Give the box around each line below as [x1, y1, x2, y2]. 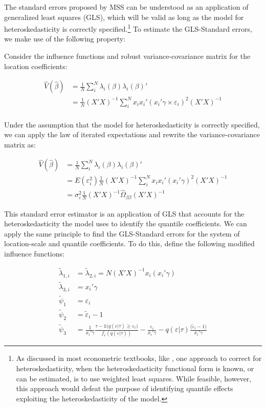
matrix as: [4, 139, 36, 149]
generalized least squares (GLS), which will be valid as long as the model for [4, 11, 244, 22]
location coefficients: [4, 60, 68, 71]
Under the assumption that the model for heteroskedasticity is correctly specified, [4, 119, 260, 130]
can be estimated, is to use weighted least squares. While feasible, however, [16, 373, 252, 383]
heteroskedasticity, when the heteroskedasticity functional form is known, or [16, 363, 254, 374]
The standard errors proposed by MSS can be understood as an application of [4, 2, 249, 12]
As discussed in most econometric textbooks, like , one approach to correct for [16, 353, 262, 363]
